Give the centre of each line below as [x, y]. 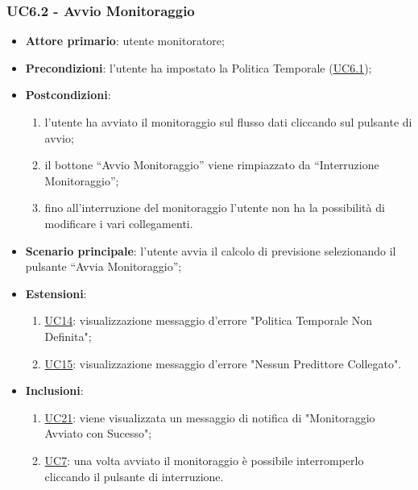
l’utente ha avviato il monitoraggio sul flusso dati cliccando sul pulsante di [228, 122]
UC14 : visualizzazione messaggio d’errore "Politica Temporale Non [208, 320]
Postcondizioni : [68, 95]
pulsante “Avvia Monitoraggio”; [103, 266]
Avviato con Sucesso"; [98, 433]
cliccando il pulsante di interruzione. [134, 476]
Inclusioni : [54, 390]
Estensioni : [56, 293]
